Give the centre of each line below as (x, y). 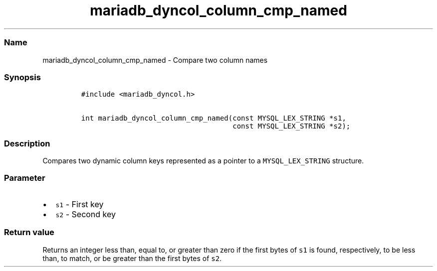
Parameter (25, 178)
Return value (29, 232)
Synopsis (22, 77)
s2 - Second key (86, 214)
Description (27, 143)
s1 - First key (80, 204)
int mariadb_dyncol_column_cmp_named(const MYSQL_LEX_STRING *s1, (214, 118)
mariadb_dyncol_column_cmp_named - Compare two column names (155, 60)
